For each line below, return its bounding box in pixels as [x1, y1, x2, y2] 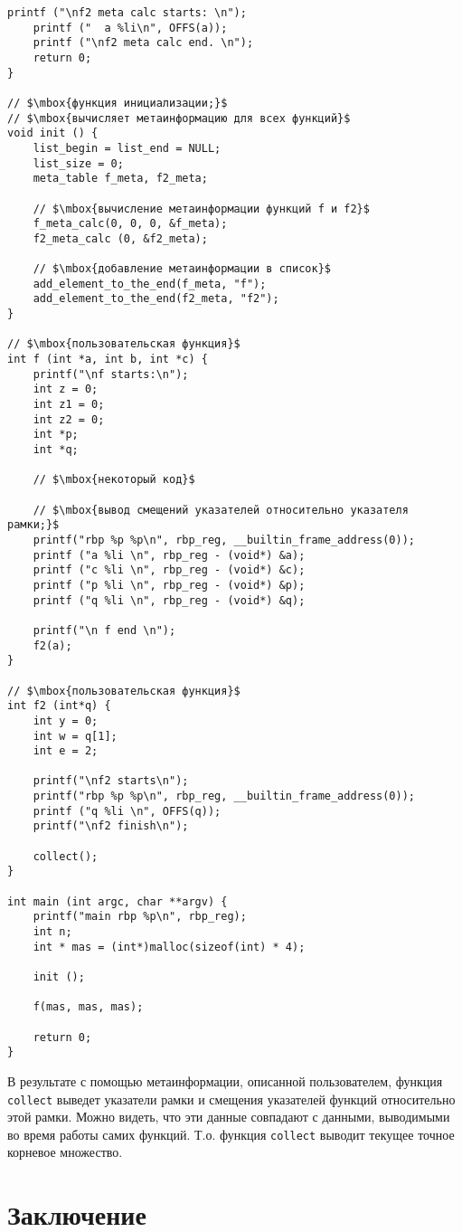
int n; [33, 925, 72, 939]
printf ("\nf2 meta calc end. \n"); [33, 36, 254, 50]
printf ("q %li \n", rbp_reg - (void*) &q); [33, 593, 306, 607]
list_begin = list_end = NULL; [33, 141, 222, 155]
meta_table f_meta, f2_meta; [33, 172, 208, 185]
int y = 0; [33, 714, 99, 727]
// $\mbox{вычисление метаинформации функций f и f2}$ [33, 202, 370, 215]
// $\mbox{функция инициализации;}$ [7, 96, 228, 109]
